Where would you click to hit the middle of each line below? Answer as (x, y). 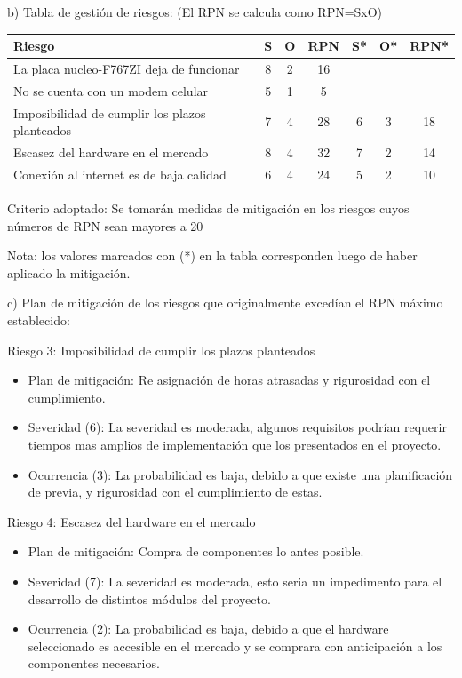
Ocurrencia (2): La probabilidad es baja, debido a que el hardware (208, 629)
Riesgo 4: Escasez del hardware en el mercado (131, 521)
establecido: (39, 319)
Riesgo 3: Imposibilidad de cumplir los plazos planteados (161, 350)
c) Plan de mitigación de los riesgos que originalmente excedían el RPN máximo (225, 303)
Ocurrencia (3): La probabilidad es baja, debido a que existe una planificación (240, 474)
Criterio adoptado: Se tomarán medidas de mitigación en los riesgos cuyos (208, 208)
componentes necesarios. (94, 663)
